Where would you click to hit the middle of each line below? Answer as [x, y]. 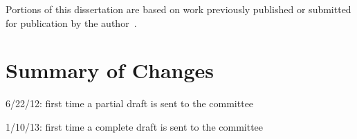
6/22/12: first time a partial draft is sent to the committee [130, 103]
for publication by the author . [71, 22]
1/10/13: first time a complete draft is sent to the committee [135, 126]
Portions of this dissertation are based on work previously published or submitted [178, 9]
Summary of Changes [110, 70]
